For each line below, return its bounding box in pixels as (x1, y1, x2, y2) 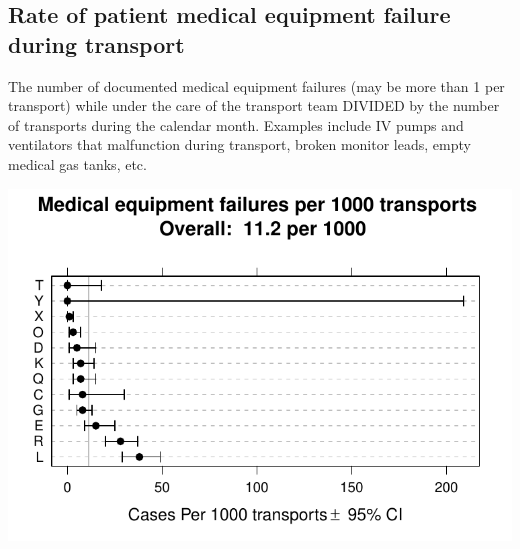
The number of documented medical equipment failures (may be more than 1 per (8, 75, 505, 96)
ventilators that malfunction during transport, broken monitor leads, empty (8, 134, 471, 155)
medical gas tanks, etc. (8, 153, 147, 174)
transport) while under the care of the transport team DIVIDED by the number (8, 95, 500, 116)
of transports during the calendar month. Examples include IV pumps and (8, 114, 464, 135)
